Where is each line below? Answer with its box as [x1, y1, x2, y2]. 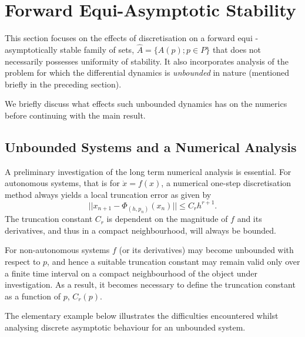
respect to [5, 255, 41, 267]
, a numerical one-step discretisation [161, 177, 291, 189]
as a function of [5, 289, 61, 302]
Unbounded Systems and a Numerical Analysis [5, 137, 297, 156]
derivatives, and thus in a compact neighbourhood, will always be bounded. [5, 224, 276, 236]
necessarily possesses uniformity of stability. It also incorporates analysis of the [5, 55, 289, 67]
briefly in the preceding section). [5, 77, 122, 90]
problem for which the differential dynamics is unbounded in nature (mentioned [5, 66, 290, 79]
